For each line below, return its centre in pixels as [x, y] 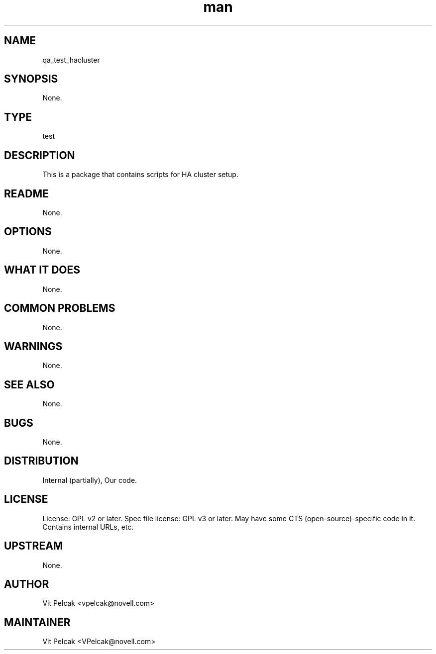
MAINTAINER [37, 622]
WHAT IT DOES [42, 270]
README [26, 193]
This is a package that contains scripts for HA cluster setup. [140, 175]
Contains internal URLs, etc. [88, 527]
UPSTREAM [34, 546]
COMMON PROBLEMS [60, 308]
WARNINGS [33, 346]
